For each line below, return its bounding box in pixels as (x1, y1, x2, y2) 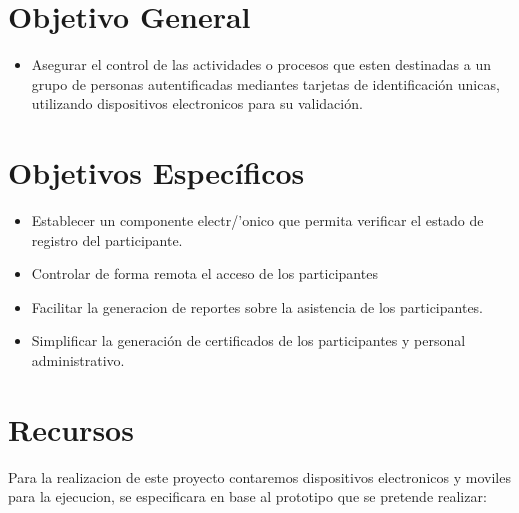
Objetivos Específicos (8, 152, 305, 193)
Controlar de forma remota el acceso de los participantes (31, 263, 378, 284)
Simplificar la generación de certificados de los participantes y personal (31, 330, 466, 351)
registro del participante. (31, 229, 183, 250)
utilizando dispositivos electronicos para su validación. (31, 93, 363, 114)
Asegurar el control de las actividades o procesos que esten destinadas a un (31, 54, 492, 75)
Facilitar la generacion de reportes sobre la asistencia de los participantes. (31, 296, 484, 317)
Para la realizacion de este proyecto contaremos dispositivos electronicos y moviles (8, 466, 511, 487)
